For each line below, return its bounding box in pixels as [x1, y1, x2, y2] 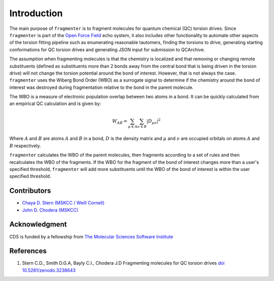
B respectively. [9, 143, 41, 149]
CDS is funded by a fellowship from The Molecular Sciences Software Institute [9, 233, 174, 239]
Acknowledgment [9, 220, 67, 229]
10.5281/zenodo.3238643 [22, 267, 76, 273]
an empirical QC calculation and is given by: [9, 100, 101, 107]
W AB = [112, 118, 128, 125]
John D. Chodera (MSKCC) [22, 207, 79, 213]
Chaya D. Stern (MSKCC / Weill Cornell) [22, 200, 105, 206]
